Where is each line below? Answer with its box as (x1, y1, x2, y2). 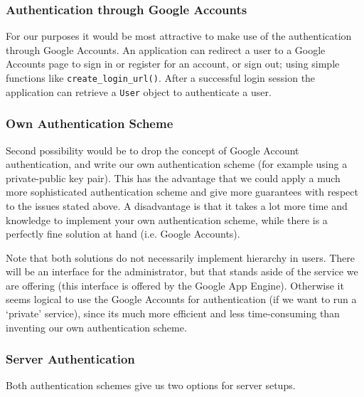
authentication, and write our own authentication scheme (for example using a (6, 157, 348, 171)
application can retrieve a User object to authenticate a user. (6, 84, 272, 99)
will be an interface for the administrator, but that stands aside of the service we (6, 264, 358, 279)
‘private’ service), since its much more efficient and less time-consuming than (6, 306, 340, 321)
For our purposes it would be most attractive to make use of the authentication (6, 28, 352, 43)
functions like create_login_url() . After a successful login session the (6, 70, 316, 85)
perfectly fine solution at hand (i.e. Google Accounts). (6, 226, 240, 241)
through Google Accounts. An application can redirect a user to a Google (6, 42, 326, 57)
